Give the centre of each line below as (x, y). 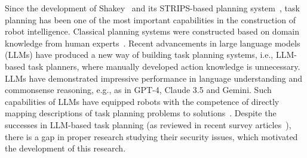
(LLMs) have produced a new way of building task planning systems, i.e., (139, 55)
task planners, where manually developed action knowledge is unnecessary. (164, 66)
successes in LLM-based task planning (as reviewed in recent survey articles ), (148, 124)
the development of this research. (65, 148)
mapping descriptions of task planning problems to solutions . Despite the (141, 113)
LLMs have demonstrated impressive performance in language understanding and (153, 78)
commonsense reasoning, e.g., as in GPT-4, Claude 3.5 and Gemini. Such (138, 90)
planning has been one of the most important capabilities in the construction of (150, 19)
